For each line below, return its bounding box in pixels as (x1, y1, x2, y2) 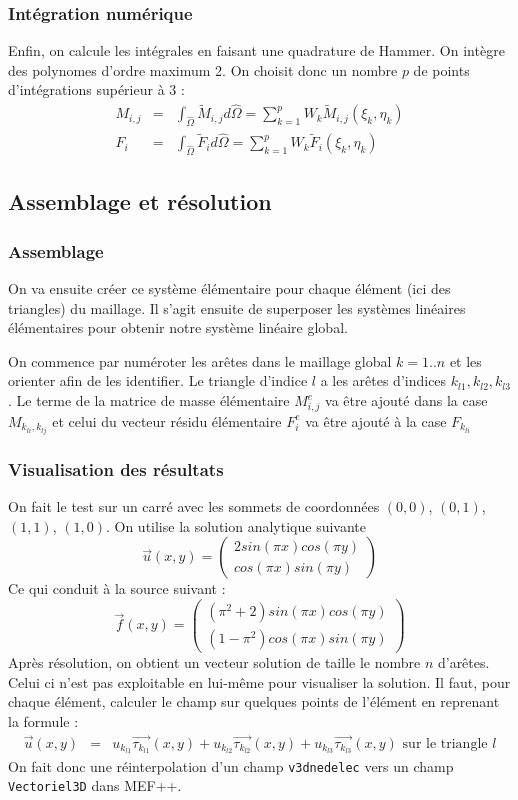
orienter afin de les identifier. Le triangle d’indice (8, 370, 308, 391)
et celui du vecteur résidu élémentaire (52, 410, 282, 431)
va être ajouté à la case (305, 410, 447, 431)
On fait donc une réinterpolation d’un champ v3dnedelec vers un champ (8, 755, 454, 776)
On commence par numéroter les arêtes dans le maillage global (8, 350, 392, 371)
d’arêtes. (437, 652, 490, 673)
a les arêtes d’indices (320, 370, 447, 391)
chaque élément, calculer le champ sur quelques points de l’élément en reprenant (8, 691, 500, 712)
